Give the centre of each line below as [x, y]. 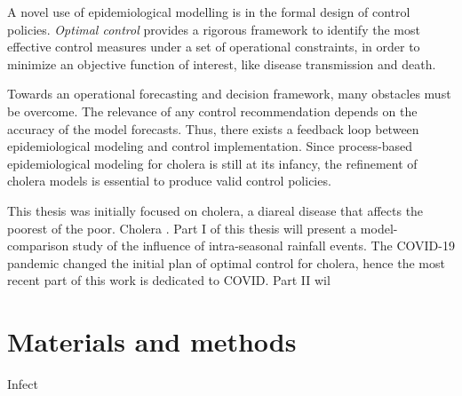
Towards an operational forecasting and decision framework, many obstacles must [229, 94]
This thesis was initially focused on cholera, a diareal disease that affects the [215, 210]
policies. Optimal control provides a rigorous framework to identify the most [214, 29]
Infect [23, 384]
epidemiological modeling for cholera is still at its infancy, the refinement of [212, 163]
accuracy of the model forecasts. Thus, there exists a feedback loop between [213, 128]
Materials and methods [152, 341]
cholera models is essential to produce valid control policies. [169, 181]
